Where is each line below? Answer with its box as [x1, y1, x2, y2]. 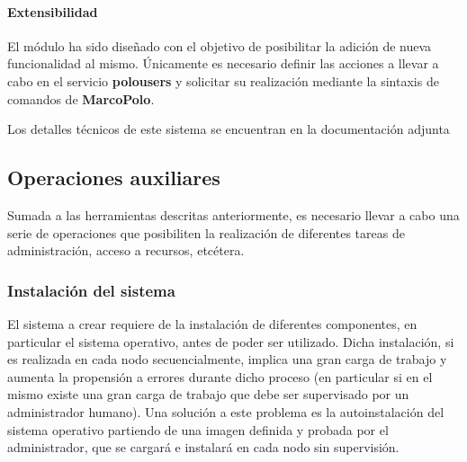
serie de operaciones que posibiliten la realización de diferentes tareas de [7, 223, 405, 242]
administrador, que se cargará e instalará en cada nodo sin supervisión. [7, 438, 400, 457]
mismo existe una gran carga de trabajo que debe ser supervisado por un [7, 385, 409, 404]
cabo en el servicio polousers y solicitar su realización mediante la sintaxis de [7, 71, 439, 90]
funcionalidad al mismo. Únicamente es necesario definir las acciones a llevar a [7, 54, 439, 73]
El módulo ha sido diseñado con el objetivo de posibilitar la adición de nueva [7, 36, 432, 55]
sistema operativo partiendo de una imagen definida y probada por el [7, 420, 389, 439]
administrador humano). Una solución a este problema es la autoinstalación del [7, 402, 445, 421]
